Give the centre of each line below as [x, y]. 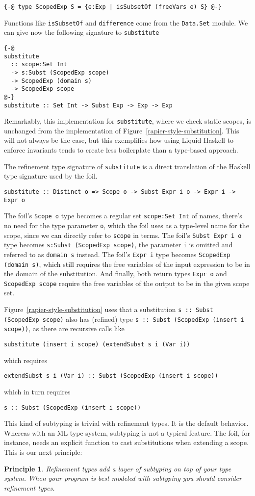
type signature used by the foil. [51, 176]
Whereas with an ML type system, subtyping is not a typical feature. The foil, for [127, 432]
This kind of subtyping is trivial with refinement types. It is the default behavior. [126, 423]
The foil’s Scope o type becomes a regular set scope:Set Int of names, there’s [123, 216]
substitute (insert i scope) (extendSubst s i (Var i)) [97, 345]
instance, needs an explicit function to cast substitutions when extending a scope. [127, 442]
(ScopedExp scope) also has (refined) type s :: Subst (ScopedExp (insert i [124, 319]
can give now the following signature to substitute [82, 32]
